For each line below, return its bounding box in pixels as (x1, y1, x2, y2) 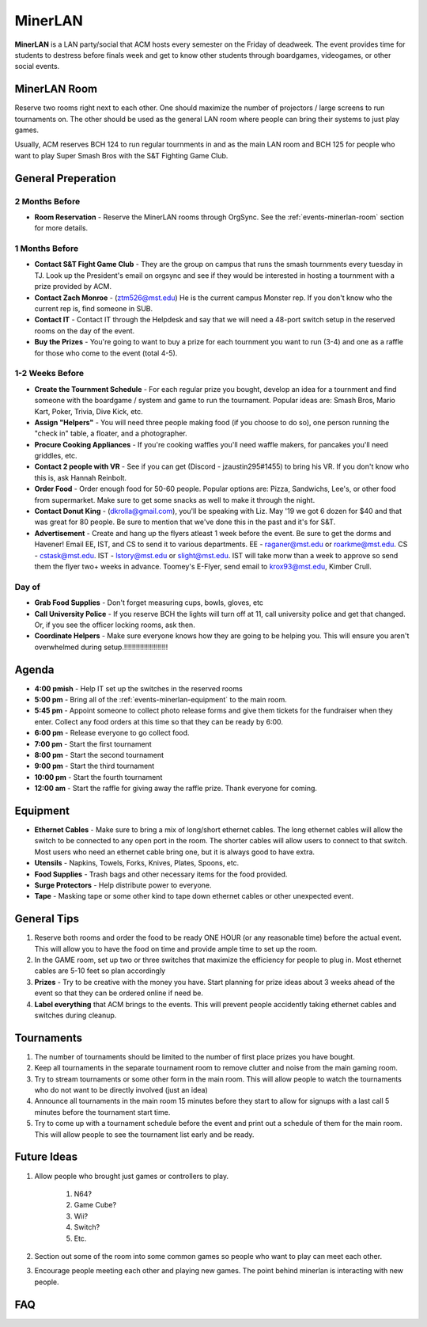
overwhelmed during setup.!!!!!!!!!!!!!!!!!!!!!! (34, 642, 168, 652)
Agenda (14, 663, 55, 676)
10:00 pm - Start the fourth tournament (34, 772, 163, 781)
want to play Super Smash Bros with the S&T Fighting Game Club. (14, 150, 229, 160)
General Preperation (14, 171, 116, 185)
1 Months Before (14, 243, 79, 254)
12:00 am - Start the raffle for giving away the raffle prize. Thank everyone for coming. (34, 784, 318, 793)
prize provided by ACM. (34, 282, 112, 291)
